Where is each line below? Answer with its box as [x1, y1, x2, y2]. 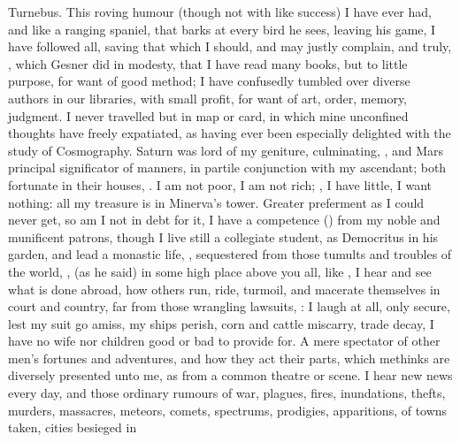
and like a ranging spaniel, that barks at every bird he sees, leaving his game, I [8, 19, 436, 38]
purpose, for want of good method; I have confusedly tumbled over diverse [8, 72, 410, 90]
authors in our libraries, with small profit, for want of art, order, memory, [8, 88, 408, 107]
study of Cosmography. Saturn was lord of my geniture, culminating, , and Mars [8, 141, 444, 159]
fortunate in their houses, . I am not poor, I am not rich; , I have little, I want [8, 175, 433, 194]
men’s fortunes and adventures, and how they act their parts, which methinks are [8, 348, 450, 367]
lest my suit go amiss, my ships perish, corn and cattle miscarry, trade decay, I [8, 314, 434, 332]
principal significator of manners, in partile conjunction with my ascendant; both [8, 158, 447, 177]
